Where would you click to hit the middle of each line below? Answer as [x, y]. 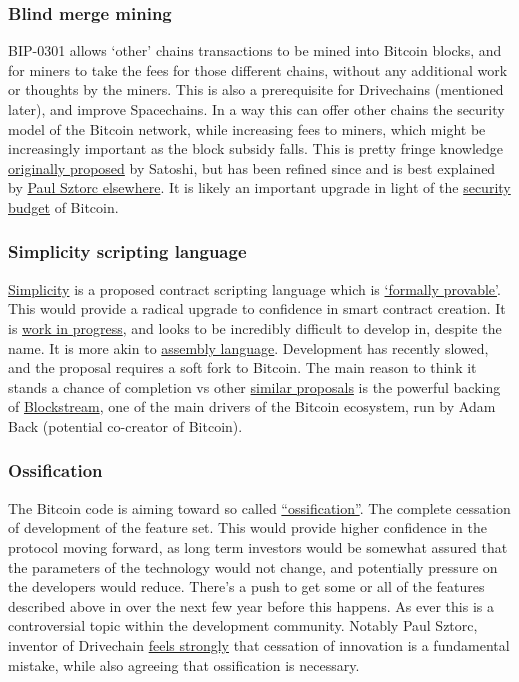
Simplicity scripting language [127, 251]
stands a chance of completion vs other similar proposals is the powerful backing [254, 386]
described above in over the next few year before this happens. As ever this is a [251, 605]
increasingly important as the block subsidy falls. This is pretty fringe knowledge [255, 148]
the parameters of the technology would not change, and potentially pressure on [253, 566]
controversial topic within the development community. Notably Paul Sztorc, [243, 625]
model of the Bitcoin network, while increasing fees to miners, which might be [247, 128]
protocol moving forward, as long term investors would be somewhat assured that [258, 546]
